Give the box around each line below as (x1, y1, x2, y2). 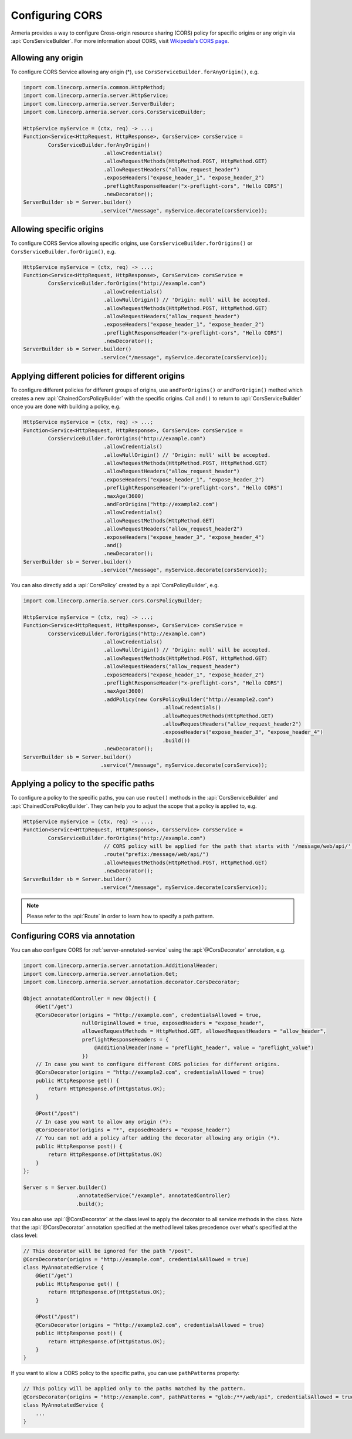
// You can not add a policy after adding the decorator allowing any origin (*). (35, 1135, 280, 1141)
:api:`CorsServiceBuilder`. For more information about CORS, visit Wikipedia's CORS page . (11, 37, 229, 44)
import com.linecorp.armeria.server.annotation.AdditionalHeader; (23, 962, 218, 969)
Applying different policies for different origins (11, 371, 185, 381)
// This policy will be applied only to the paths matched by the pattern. (23, 1386, 246, 1392)
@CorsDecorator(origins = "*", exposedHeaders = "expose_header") (35, 1127, 231, 1133)
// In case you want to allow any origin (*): (35, 1118, 172, 1125)
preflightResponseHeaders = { (82, 1036, 169, 1043)
